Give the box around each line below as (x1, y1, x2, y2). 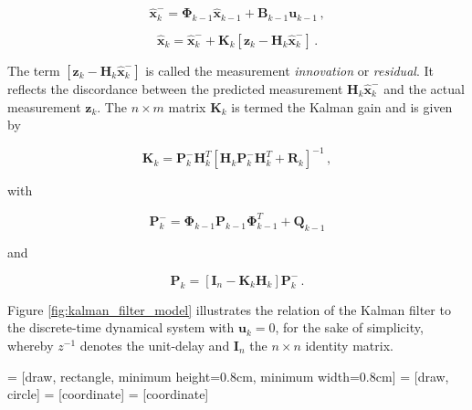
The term (7, 61, 60, 80)
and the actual (383, 79, 465, 99)
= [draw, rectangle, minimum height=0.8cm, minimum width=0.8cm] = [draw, (7, 366, 449, 385)
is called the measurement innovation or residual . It (145, 61, 434, 80)
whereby (7, 335, 54, 354)
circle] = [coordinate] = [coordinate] (7, 384, 209, 404)
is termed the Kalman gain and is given (231, 97, 453, 116)
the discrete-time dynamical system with (7, 318, 235, 337)
